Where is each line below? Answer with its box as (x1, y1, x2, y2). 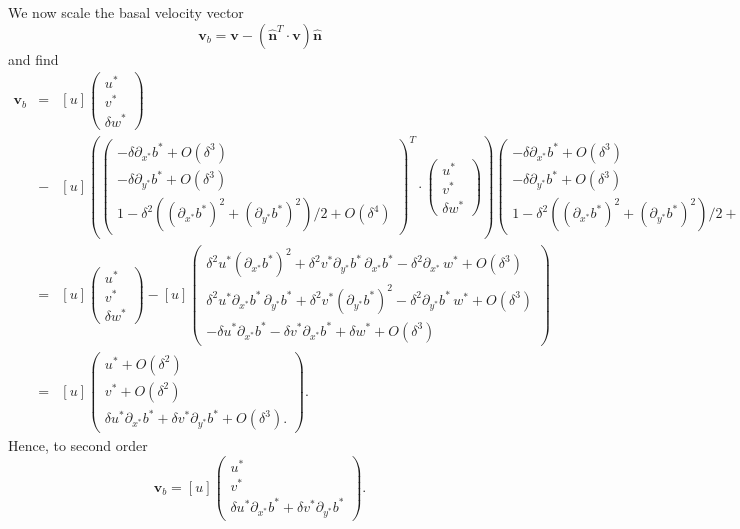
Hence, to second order (8, 435, 148, 456)
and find (8, 48, 59, 69)
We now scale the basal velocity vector (8, 2, 244, 22)
